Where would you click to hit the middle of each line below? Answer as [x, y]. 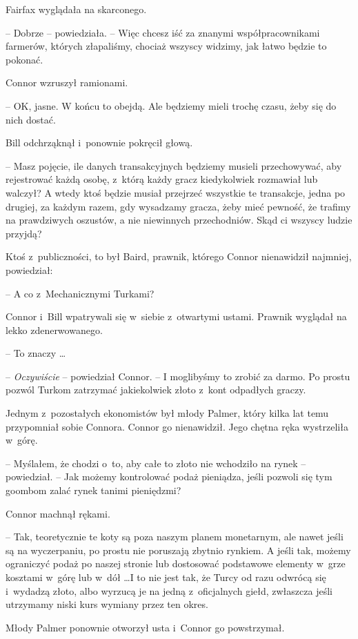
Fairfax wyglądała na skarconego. [76, 9]
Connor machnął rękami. [58, 513]
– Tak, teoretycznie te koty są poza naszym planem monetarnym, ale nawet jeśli [175, 537]
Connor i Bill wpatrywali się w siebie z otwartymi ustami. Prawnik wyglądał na [176, 316]
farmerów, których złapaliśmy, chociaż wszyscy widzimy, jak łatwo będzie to [166, 46]
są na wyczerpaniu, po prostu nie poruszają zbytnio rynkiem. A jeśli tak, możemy [178, 550]
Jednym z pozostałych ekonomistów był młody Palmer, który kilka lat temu [167, 413]
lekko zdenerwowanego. [54, 330]
